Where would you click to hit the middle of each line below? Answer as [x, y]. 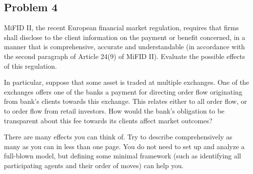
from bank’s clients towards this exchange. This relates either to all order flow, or [126, 101]
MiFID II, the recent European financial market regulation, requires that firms [121, 28]
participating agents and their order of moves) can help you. [94, 165]
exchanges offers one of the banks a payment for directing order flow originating [123, 91]
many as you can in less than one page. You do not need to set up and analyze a [124, 146]
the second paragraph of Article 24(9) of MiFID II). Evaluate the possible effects [125, 56]
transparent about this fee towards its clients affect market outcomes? [108, 120]
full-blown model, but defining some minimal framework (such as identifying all [123, 156]
